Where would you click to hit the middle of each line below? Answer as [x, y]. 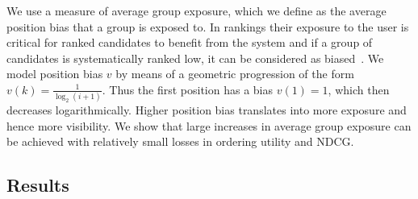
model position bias [55, 74]
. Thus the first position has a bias [188, 89]
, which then [359, 89]
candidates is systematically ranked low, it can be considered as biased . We [195, 58]
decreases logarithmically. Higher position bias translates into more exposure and [207, 110]
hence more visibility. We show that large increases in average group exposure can [209, 125]
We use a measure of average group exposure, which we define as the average [196, 10]
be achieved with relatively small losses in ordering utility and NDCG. [180, 141]
